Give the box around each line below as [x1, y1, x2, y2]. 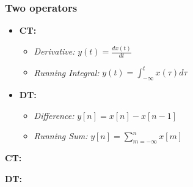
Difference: [34, 109, 75, 121]
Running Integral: [34, 66, 100, 78]
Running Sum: [34, 129, 88, 142]
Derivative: [34, 45, 75, 58]
